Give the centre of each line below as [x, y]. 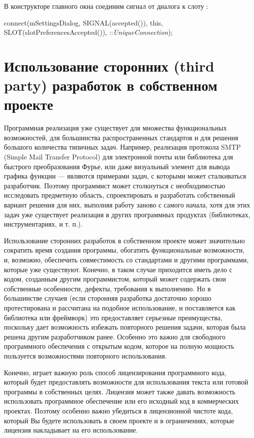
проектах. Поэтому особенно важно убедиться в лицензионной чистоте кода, [118, 410]
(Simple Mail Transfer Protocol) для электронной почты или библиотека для [119, 157]
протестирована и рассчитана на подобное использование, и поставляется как [120, 307]
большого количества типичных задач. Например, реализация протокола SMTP [123, 147]
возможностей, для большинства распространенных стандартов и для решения [121, 137]
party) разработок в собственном [111, 85]
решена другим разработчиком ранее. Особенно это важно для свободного [115, 336]
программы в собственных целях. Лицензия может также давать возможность [120, 391]
